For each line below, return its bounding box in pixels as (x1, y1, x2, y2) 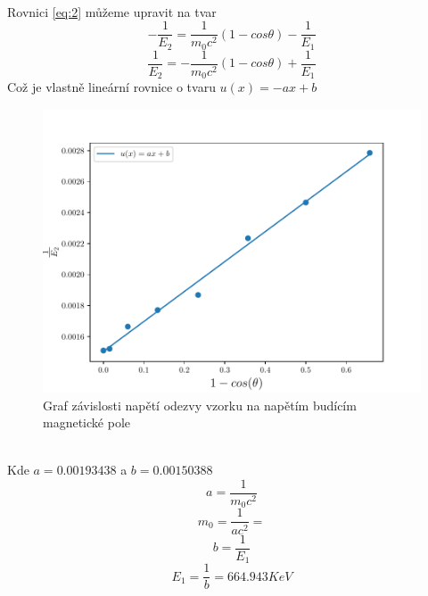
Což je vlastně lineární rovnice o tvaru (7, 78, 216, 96)
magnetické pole (43, 413, 130, 432)
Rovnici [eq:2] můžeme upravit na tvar (7, 2, 217, 21)
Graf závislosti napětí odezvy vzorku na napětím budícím (43, 395, 357, 414)
